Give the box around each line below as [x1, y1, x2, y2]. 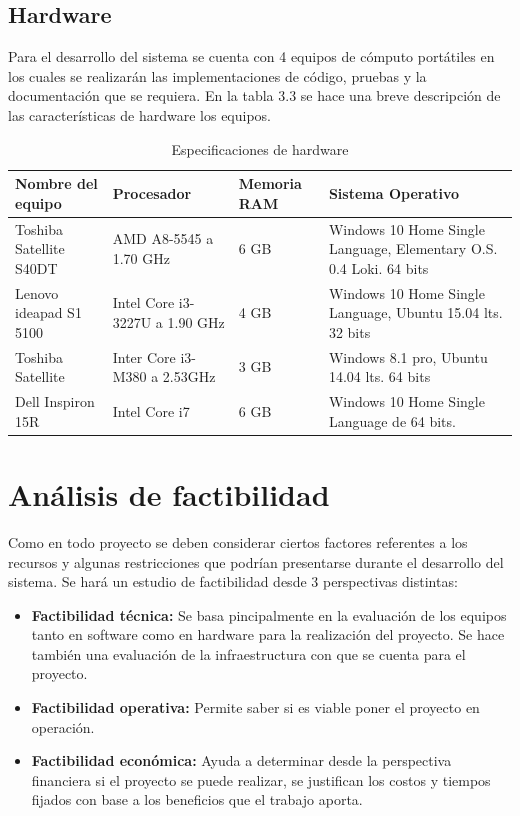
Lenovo [15, 282, 59, 303]
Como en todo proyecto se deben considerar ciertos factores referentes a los [8, 531, 468, 552]
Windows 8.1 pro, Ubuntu [328, 346, 488, 367]
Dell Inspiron [15, 391, 95, 412]
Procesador [112, 182, 192, 203]
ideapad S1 [15, 302, 82, 323]
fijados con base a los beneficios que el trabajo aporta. [31, 789, 363, 810]
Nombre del [15, 173, 98, 194]
